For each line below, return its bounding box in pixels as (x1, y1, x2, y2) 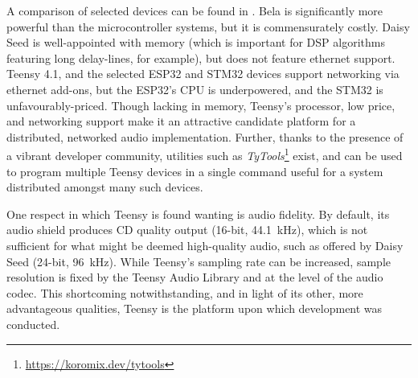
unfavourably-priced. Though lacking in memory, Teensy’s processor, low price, (6, 97, 395, 113)
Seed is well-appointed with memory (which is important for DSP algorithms (6, 34, 385, 51)
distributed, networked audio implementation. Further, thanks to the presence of (6, 128, 404, 145)
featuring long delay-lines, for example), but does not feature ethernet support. (6, 49, 395, 66)
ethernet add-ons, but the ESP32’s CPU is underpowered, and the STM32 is (6, 80, 383, 97)
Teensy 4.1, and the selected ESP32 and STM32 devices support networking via (6, 65, 400, 82)
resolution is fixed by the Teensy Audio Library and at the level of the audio (6, 269, 383, 286)
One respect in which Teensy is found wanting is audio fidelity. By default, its (6, 205, 390, 222)
